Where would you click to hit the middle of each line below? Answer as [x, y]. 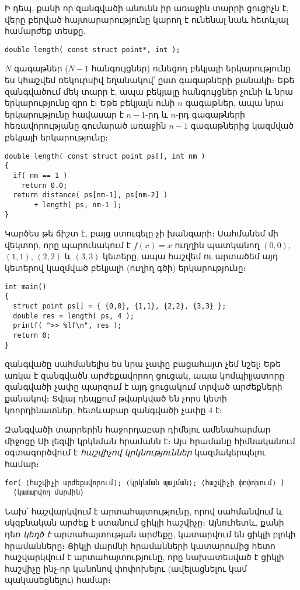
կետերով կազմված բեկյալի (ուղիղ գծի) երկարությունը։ [125, 267]
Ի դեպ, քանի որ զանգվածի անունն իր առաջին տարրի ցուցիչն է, [147, 8]
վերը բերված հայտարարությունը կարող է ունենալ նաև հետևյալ [146, 19]
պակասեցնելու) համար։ [58, 580]
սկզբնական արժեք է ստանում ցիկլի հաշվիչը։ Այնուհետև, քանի [144, 522]
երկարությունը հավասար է [64, 114]
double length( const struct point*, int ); [93, 49]
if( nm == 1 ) [40, 175]
